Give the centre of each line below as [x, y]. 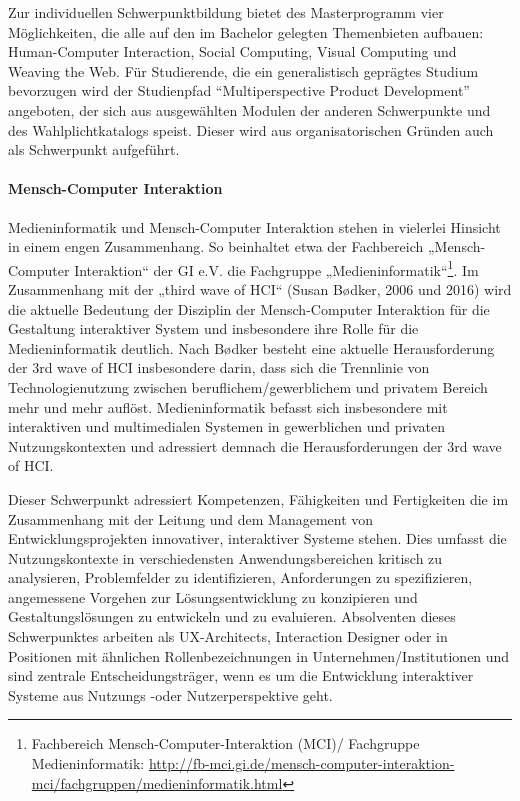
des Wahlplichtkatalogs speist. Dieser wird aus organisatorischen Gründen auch [251, 129]
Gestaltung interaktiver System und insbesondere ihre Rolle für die [213, 328]
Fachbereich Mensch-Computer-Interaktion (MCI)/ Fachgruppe [225, 743]
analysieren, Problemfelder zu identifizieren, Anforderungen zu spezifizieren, [240, 577]
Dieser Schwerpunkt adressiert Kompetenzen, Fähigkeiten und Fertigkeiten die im [258, 498]
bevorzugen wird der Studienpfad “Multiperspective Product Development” [239, 90]
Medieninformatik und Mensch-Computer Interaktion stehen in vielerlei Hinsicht [254, 226]
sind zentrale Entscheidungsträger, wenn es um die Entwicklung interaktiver [241, 675]
